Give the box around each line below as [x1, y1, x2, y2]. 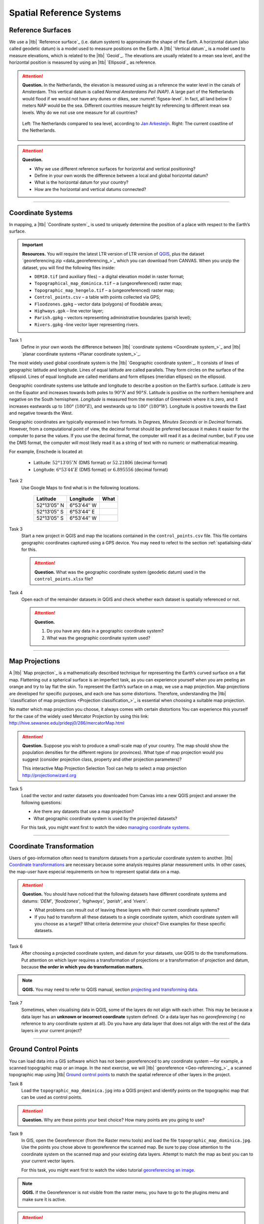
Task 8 [9, 1081, 23, 1086]
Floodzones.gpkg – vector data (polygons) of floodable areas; [34, 301, 163, 307]
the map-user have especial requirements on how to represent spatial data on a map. [9, 869, 181, 874]
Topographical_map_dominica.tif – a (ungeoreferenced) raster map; [34, 281, 182, 286]
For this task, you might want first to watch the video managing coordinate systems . [21, 824, 191, 830]
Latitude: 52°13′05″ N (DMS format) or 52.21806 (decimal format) [33, 460, 168, 466]
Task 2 [9, 478, 23, 484]
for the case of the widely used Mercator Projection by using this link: [9, 713, 149, 719]
